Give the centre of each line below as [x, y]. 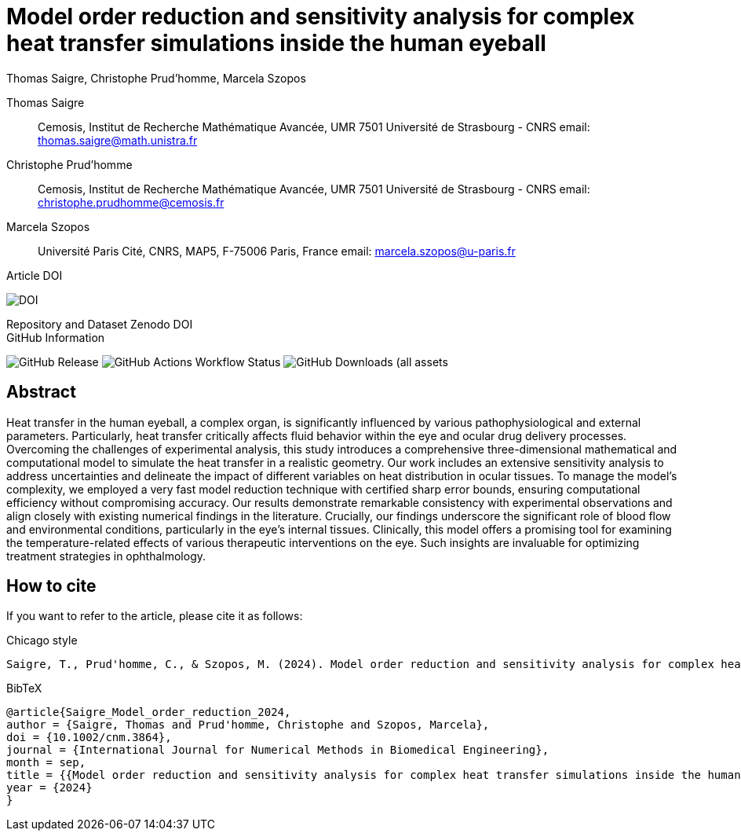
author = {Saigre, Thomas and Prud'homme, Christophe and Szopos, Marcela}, [248, 725]
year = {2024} [49, 788]
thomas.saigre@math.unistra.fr [118, 140]
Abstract [41, 392]
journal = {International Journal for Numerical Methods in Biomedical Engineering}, [278, 750]
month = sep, [46, 763]
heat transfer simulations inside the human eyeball [276, 43]
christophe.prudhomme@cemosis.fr [131, 202]
